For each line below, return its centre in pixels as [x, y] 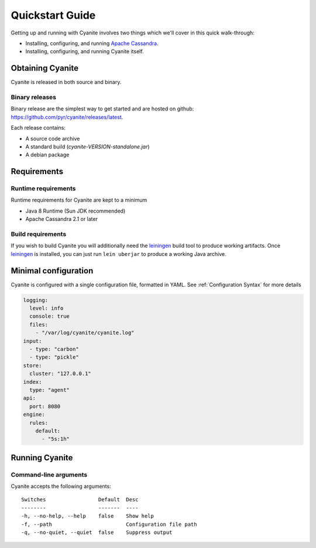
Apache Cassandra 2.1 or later [61, 219]
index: [32, 382]
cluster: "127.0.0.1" [61, 374]
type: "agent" [50, 390]
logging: [36, 300]
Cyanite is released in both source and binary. [66, 82]
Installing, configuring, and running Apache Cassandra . [92, 43]
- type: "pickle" [54, 357]
